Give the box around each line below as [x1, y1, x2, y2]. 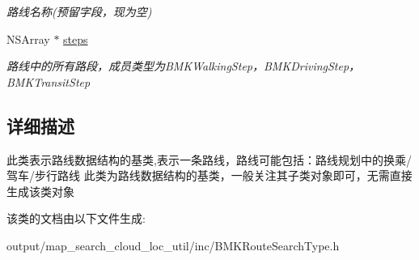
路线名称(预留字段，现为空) [6, 3, 152, 19]
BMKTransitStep [6, 73, 91, 90]
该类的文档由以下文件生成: [6, 210, 146, 227]
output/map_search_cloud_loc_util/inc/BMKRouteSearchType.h [6, 237, 340, 254]
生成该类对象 [6, 182, 74, 199]
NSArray [6, 30, 50, 47]
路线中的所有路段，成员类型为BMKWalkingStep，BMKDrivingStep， [6, 58, 361, 75]
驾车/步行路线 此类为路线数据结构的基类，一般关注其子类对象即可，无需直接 [6, 167, 413, 184]
